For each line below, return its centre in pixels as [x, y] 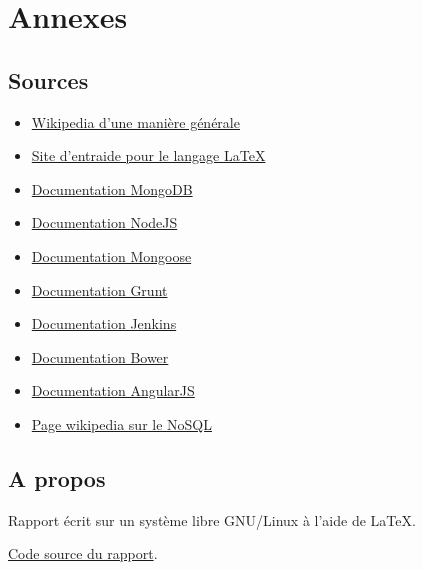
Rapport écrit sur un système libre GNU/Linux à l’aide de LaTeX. [212, 519]
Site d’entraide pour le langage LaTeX [148, 155]
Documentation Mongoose [111, 255]
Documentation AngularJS [113, 390]
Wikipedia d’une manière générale [135, 121]
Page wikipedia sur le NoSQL [121, 423]
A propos [57, 477]
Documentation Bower [100, 356]
